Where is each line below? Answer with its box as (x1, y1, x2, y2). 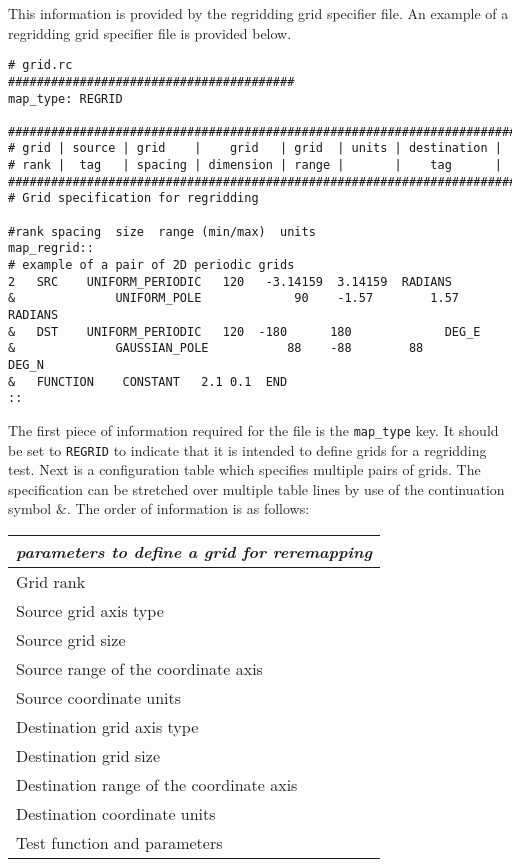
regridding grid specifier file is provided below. (8, 22, 292, 43)
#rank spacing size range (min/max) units (8, 224, 316, 239)
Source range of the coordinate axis (16, 657, 263, 681)
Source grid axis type (16, 599, 164, 623)
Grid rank (16, 570, 86, 594)
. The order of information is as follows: (66, 498, 310, 519)
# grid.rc (8, 58, 73, 73)
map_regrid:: (8, 241, 94, 256)
